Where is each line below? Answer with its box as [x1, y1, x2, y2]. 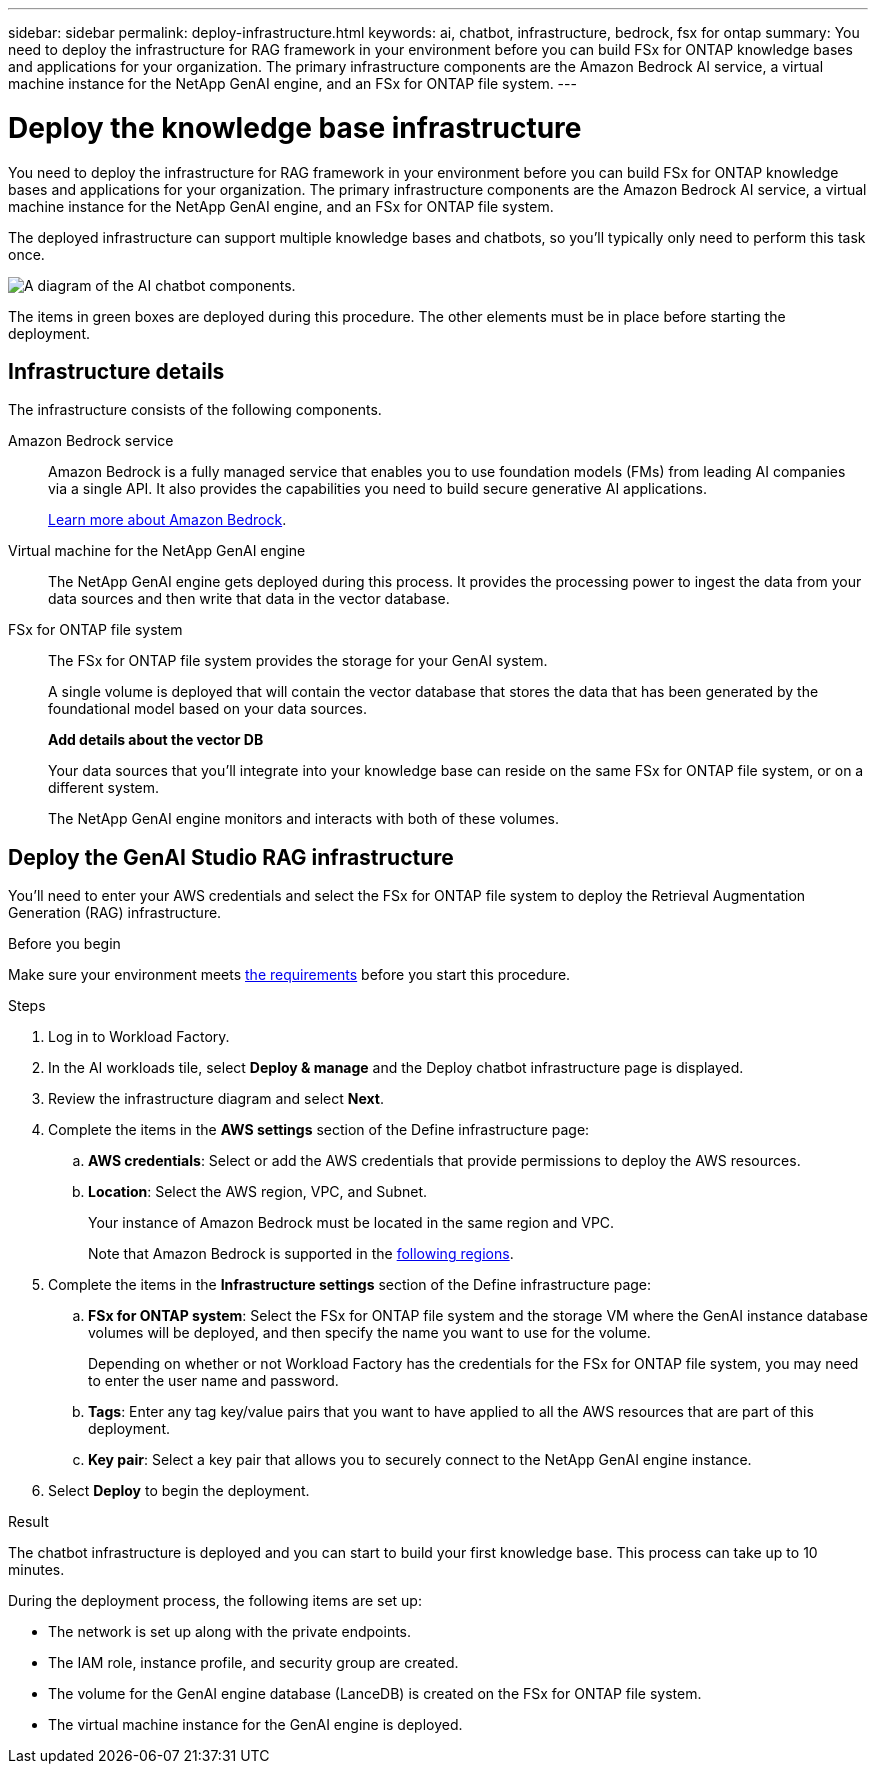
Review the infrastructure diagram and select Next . [48, 1090, 384, 1108]
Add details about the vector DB [48, 731, 264, 749]
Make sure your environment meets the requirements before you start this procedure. [8, 966, 571, 984]
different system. [48, 779, 160, 797]
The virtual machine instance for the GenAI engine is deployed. [48, 1716, 463, 1734]
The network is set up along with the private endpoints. [48, 1623, 412, 1641]
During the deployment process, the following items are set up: [8, 1592, 422, 1610]
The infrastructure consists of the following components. [8, 401, 382, 419]
